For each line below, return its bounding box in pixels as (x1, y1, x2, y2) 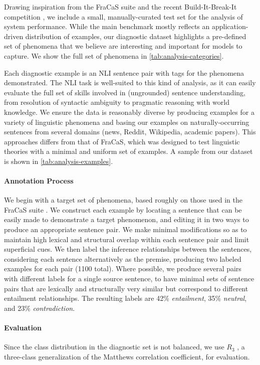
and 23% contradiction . (4, 302, 75, 313)
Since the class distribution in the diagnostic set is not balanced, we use (4, 341, 224, 352)
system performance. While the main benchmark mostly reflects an (4, 21, 210, 32)
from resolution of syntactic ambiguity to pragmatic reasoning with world (4, 97, 230, 107)
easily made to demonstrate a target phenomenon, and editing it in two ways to (4, 214, 249, 225)
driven (4, 31, 24, 41)
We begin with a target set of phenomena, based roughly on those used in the (4, 195, 242, 205)
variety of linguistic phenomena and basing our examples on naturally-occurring (4, 116, 249, 127)
